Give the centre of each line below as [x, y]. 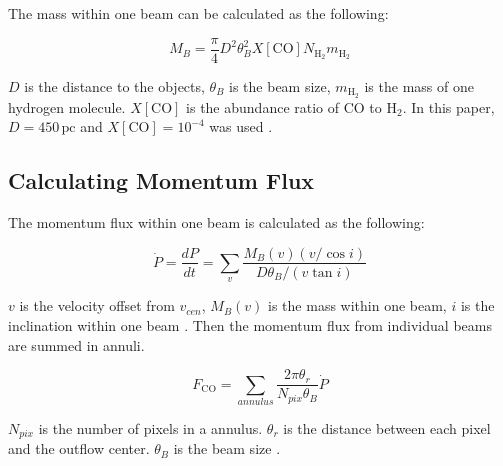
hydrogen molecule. [67, 106]
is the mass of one [419, 85]
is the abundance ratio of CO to [284, 106]
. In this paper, [448, 106]
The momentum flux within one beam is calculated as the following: [216, 221]
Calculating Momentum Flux [161, 180]
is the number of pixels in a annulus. [150, 427]
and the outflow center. [79, 448]
